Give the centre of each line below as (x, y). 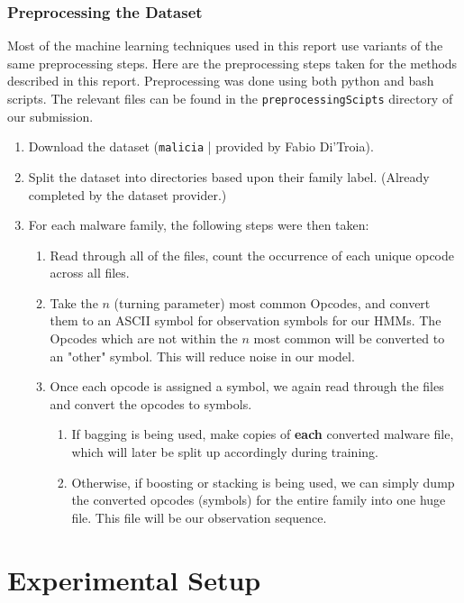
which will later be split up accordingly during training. (225, 452)
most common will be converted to (349, 338)
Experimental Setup (134, 579)
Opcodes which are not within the (144, 338)
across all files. (90, 273)
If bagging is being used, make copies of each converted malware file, (263, 434)
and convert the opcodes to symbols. (151, 403)
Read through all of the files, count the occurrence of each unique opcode (252, 255)
